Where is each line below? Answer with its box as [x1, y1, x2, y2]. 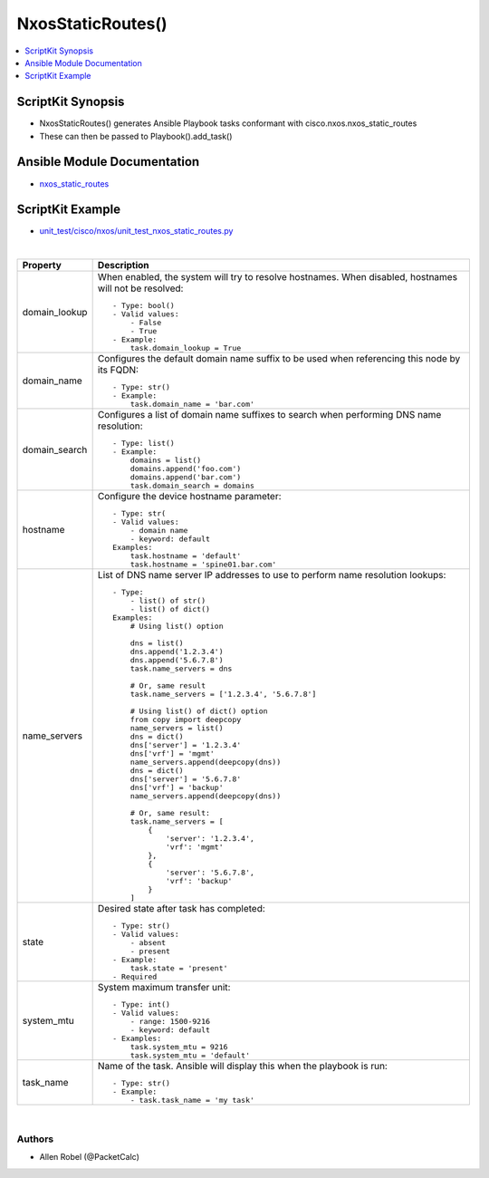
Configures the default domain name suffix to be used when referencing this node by [97, 352, 461, 365]
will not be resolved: [97, 282, 184, 294]
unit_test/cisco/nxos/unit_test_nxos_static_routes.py [39, 226, 234, 237]
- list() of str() [129, 596, 206, 606]
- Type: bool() [111, 301, 176, 311]
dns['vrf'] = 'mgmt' [129, 748, 215, 758]
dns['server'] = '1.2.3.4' [129, 740, 242, 750]
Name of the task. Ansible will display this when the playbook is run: [97, 1060, 388, 1073]
